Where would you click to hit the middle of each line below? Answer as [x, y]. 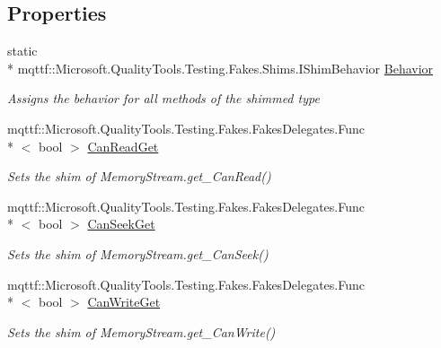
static [22, 51]
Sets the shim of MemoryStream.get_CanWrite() [141, 331]
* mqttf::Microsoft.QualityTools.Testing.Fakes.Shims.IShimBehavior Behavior [220, 68]
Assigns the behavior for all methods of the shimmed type [163, 98]
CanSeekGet [121, 224]
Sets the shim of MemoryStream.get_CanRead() [139, 176]
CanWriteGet [124, 302]
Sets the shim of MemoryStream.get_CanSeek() [138, 253]
